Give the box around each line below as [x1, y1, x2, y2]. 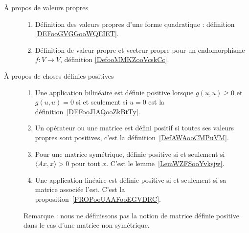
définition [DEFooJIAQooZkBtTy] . [35, 106, 140, 116]
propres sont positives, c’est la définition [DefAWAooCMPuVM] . [35, 132, 229, 142]
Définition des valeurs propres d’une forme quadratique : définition [35, 19, 235, 29]
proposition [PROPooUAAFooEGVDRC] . [35, 193, 161, 204]
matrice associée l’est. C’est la [35, 184, 125, 194]
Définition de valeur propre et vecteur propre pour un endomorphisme [35, 44, 245, 55]
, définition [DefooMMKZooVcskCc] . [60, 54, 169, 64]
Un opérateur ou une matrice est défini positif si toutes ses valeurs [35, 123, 234, 133]
